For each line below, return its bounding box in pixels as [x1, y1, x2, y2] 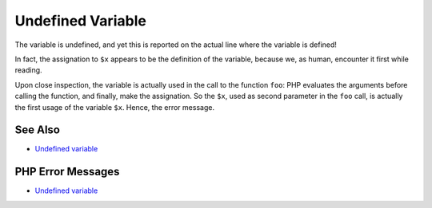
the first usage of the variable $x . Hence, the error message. [14, 102, 215, 112]
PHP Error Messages [14, 165, 120, 179]
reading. [14, 65, 43, 75]
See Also [14, 124, 60, 137]
